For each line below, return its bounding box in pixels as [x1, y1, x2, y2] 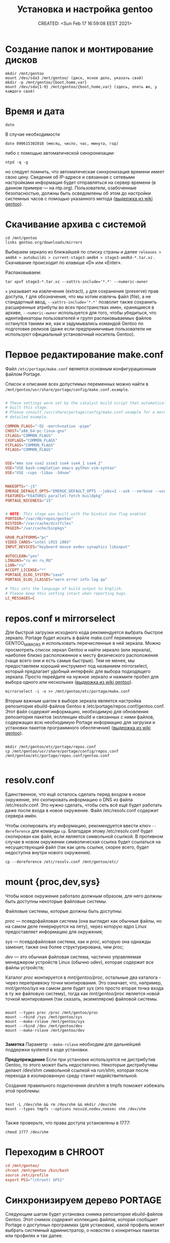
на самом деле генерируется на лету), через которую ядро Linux [5, 923, 147, 929]
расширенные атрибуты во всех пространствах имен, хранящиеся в [5, 304, 154, 310]
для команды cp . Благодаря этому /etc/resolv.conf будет [31, 828, 153, 834]
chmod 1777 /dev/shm [5, 1129, 49, 1135]
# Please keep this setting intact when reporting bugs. [5, 591, 128, 596]
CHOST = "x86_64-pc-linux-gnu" [5, 428, 67, 433]
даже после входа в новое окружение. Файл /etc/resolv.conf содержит [5, 808, 159, 814]
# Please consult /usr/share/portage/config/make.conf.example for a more [5, 410, 166, 415]
